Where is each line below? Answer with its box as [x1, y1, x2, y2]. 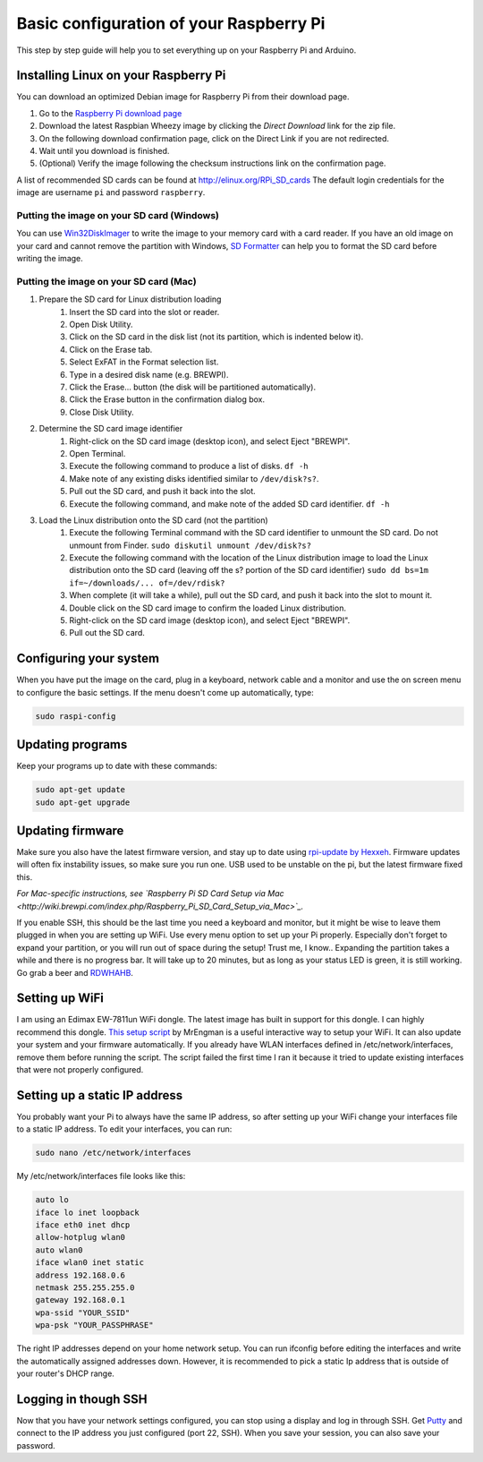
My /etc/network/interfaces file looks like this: [16, 1171, 186, 1182]
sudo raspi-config [35, 711, 116, 721]
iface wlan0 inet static [35, 1258, 145, 1268]
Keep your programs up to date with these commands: [16, 761, 218, 772]
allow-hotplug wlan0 [35, 1232, 125, 1243]
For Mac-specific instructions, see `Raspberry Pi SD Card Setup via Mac [16, 888, 285, 899]
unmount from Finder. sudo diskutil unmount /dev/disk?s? [69, 540, 312, 551]
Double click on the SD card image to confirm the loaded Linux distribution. [69, 603, 346, 613]
